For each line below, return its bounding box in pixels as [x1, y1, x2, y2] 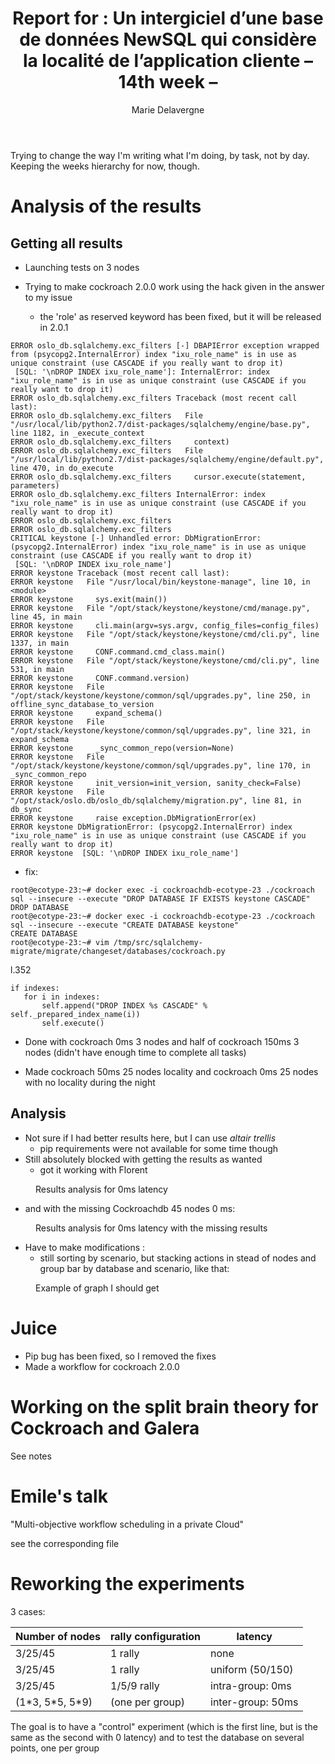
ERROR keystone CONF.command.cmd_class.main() [10, 647, 226, 657]
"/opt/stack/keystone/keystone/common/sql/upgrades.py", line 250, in [10, 690, 311, 701]
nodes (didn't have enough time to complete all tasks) [24, 1046, 247, 1058]
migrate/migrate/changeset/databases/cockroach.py [10, 946, 226, 956]
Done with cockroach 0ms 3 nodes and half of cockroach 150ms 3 [24, 1035, 300, 1047]
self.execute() [41, 1018, 105, 1028]
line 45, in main [10, 612, 83, 622]
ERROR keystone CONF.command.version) [10, 673, 190, 683]
